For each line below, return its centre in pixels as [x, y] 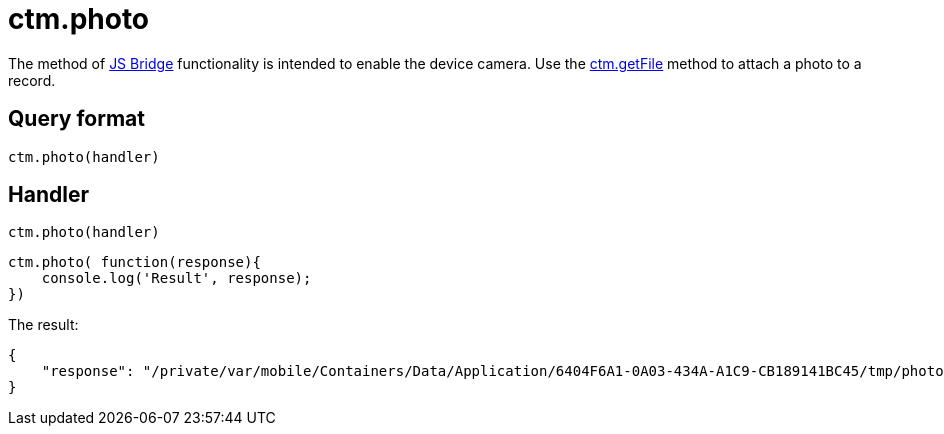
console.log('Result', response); [176, 278]
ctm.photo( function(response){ [134, 262]
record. [32, 80]
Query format [76, 119]
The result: [43, 325]
